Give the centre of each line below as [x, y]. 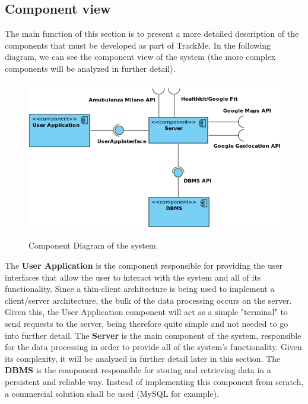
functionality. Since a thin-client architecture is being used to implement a [140, 289]
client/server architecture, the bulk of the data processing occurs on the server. [148, 300]
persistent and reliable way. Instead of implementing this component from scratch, [154, 382]
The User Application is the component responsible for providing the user [144, 265]
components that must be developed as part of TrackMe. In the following [138, 45]
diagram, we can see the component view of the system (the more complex [140, 57]
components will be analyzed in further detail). [90, 68]
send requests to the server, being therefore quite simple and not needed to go [147, 324]
